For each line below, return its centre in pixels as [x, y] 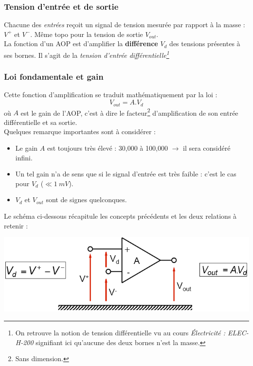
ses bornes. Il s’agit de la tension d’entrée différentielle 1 [87, 54]
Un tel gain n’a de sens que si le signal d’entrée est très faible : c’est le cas [126, 174]
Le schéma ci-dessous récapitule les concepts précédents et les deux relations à [120, 216]
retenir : [16, 225]
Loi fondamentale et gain [54, 77]
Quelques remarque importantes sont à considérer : [80, 131]
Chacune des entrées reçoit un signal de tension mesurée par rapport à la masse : [125, 25]
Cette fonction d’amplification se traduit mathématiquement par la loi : [111, 95]
